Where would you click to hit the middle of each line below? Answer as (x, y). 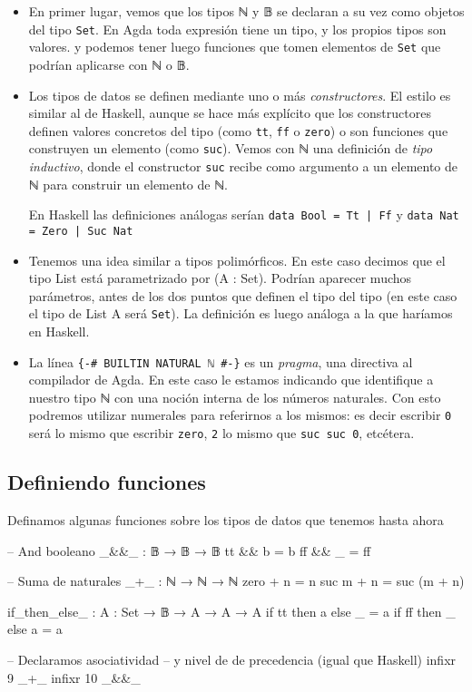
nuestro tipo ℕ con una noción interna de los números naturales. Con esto (235, 397)
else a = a (35, 629)
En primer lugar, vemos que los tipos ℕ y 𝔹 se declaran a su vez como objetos (246, 11)
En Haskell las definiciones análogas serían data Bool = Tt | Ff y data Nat (244, 214)
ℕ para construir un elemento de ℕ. (128, 184)
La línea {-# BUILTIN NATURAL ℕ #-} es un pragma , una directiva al (221, 361)
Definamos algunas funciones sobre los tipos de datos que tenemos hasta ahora (226, 519)
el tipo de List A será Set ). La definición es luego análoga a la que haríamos (241, 313)
